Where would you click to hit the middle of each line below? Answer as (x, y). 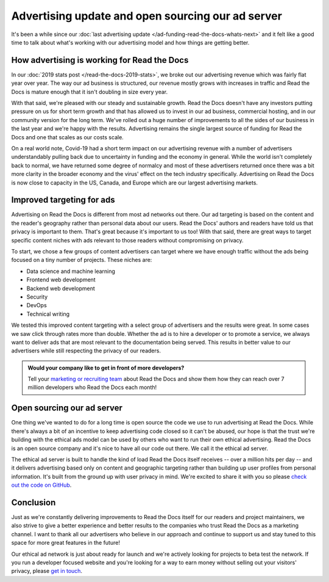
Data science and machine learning (71, 271)
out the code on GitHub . (41, 485)
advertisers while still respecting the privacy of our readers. (86, 351)
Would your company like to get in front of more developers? (106, 368)
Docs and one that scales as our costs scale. (68, 137)
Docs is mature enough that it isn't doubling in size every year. (90, 92)
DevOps (37, 305)
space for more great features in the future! (65, 543)
